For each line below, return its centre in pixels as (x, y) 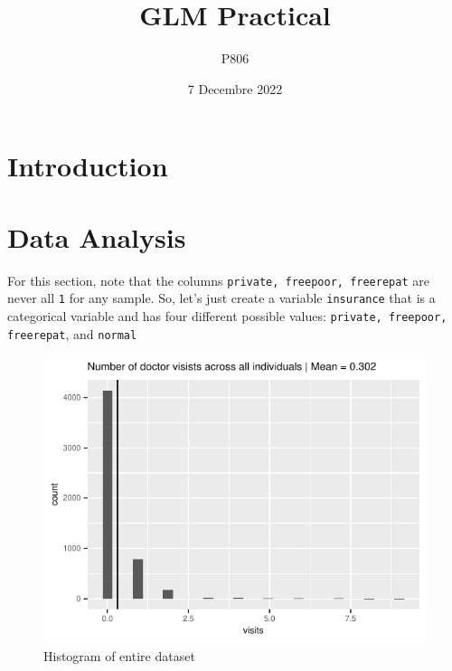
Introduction (88, 166)
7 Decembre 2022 (235, 88)
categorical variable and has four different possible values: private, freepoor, (227, 315)
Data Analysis (97, 236)
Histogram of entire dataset (119, 655)
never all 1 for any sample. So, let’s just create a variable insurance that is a (221, 298)
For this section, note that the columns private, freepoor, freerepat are (218, 280)
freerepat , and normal (72, 333)
